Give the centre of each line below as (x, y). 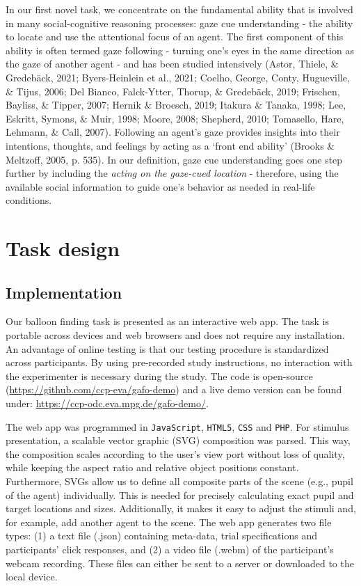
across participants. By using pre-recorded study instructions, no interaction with (179, 362)
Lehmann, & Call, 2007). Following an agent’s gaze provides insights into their (173, 132)
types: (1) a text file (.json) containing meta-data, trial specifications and (161, 536)
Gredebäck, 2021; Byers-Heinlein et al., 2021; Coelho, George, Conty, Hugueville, (178, 77)
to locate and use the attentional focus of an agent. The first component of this (175, 37)
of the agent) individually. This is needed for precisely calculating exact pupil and (180, 494)
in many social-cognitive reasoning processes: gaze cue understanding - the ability (179, 23)
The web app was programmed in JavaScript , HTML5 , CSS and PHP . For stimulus (177, 426)
